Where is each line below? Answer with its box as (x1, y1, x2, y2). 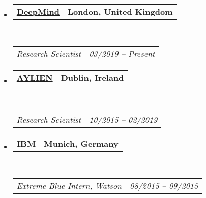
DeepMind (16, 6, 60, 17)
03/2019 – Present (89, 47, 155, 60)
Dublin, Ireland (61, 71, 124, 83)
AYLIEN (16, 71, 53, 83)
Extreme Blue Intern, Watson (16, 179, 122, 191)
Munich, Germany (44, 137, 119, 150)
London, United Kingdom (68, 6, 173, 17)
